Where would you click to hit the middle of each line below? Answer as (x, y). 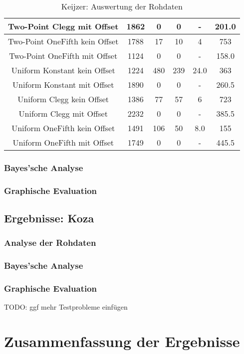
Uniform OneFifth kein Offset (63, 128)
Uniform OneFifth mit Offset (63, 142)
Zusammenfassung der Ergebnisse (122, 341)
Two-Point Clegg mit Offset (63, 26)
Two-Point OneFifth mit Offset (63, 56)
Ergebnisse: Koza (49, 218)
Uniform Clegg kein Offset (63, 99)
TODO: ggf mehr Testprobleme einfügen (66, 307)
